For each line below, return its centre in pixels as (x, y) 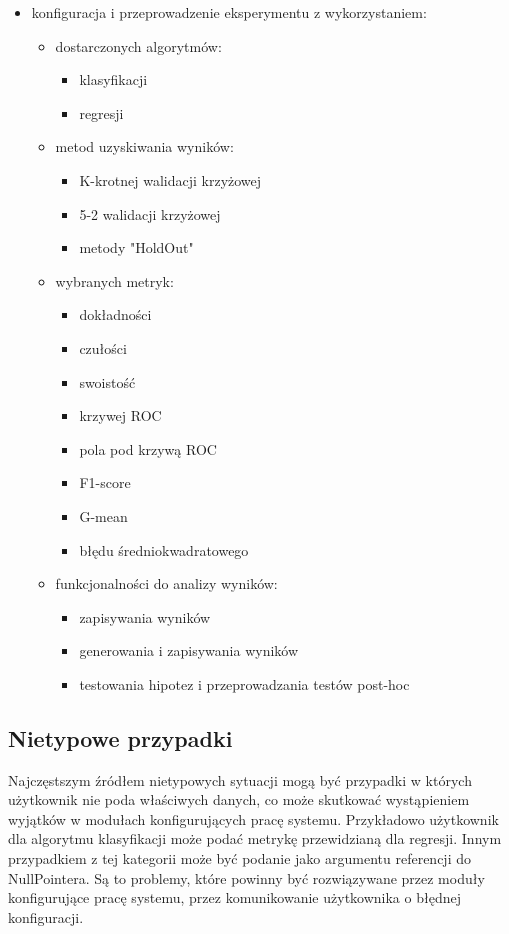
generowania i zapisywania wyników (189, 650)
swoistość (107, 381)
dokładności (115, 314)
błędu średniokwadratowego (164, 549)
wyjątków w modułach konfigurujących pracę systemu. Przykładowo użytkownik (253, 818)
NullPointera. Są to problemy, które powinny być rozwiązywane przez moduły (246, 877)
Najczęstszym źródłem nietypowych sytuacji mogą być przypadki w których (240, 779)
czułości (103, 347)
